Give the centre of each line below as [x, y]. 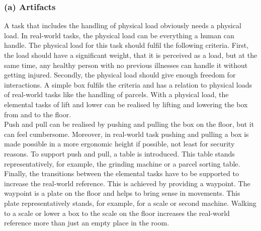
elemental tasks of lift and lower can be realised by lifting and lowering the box [126, 104]
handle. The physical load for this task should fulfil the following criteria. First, [126, 45]
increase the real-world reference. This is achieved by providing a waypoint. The [127, 183]
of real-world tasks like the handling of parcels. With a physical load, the [116, 94]
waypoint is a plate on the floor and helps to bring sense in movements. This [122, 193]
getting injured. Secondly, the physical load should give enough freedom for [120, 75]
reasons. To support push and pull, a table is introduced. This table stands [119, 153]
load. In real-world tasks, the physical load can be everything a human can [119, 35]
